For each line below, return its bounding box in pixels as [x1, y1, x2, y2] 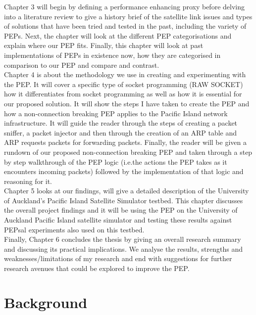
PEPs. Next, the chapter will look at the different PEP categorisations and [4, 30, 232, 41]
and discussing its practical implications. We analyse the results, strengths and [4, 243, 243, 254]
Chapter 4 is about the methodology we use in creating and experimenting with [4, 69, 246, 80]
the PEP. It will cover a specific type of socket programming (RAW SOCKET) [4, 79, 243, 89]
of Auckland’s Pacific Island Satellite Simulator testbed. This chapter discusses [4, 195, 243, 205]
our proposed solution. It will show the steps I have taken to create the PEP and [4, 98, 250, 108]
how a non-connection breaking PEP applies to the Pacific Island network [4, 108, 228, 118]
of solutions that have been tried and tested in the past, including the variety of [4, 21, 247, 31]
